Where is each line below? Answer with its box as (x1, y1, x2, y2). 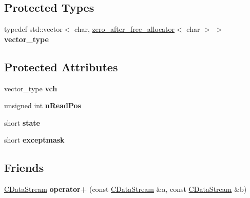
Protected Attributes (4, 58, 118, 74)
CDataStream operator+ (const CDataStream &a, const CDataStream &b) (4, 184, 247, 194)
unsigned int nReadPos (4, 100, 81, 111)
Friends (4, 160, 44, 175)
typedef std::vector (4, 24, 63, 34)
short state (4, 117, 40, 128)
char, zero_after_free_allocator (74, 24, 175, 34)
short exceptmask (4, 134, 65, 145)
